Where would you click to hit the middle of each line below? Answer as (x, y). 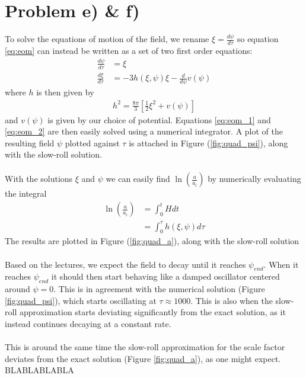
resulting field (30, 142)
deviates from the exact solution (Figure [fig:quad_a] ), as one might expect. (143, 358)
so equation (258, 39)
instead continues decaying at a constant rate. (88, 323)
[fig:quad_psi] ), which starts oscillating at (81, 300)
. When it (281, 264)
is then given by (65, 92)
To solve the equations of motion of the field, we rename (107, 39)
